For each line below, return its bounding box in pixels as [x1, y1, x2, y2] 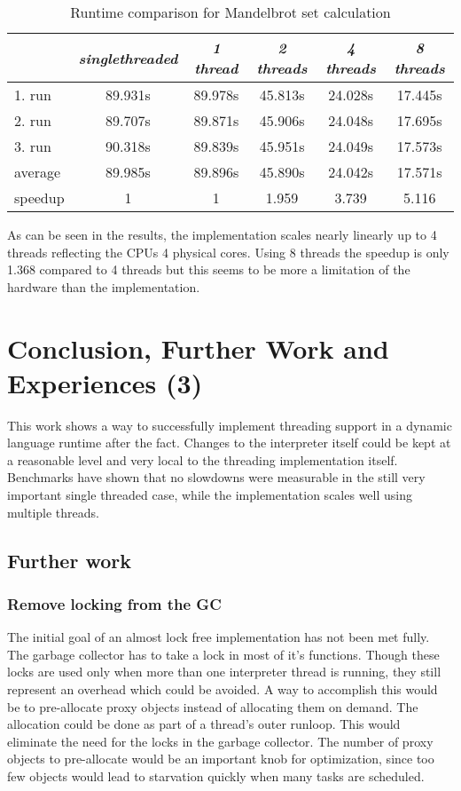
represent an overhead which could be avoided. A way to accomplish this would [7, 680, 438, 699]
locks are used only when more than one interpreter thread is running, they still [7, 662, 441, 681]
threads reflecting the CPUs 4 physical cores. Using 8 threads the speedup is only [7, 242, 449, 261]
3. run [14, 136, 51, 156]
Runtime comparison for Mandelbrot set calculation [70, 2, 391, 22]
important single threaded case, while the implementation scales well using [7, 486, 412, 504]
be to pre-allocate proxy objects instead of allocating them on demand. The [7, 697, 418, 716]
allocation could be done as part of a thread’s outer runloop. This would [7, 715, 401, 733]
